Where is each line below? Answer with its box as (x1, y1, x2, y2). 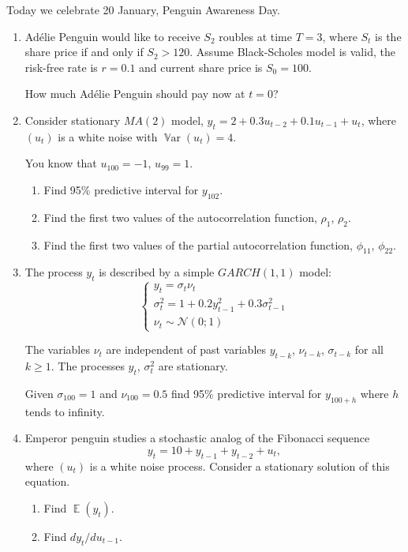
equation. (24, 473, 70, 490)
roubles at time (219, 28, 292, 44)
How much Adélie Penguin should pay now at (24, 85, 245, 102)
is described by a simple (99, 264, 215, 280)
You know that (24, 155, 97, 171)
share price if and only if (24, 43, 144, 60)
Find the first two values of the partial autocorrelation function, (43, 236, 353, 253)
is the (375, 28, 402, 44)
